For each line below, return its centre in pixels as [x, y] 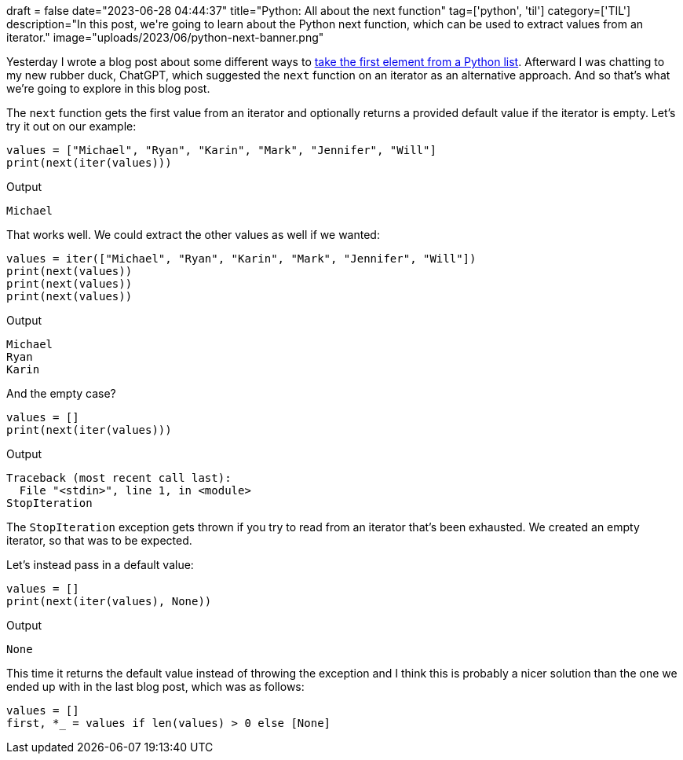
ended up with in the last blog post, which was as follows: [155, 687]
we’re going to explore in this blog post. [108, 88]
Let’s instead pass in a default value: [100, 565]
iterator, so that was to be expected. [99, 540]
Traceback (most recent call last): [119, 478]
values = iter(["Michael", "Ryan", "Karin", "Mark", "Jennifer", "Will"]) [241, 259]
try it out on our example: [71, 126]
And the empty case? [61, 393]
